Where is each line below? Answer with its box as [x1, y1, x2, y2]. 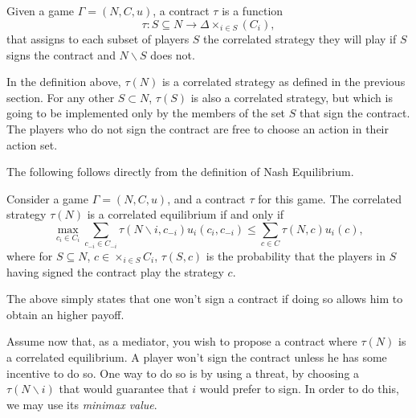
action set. [6, 136, 58, 153]
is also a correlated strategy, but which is [190, 88, 393, 105]
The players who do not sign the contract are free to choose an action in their [6, 121, 389, 137]
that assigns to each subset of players [6, 31, 190, 47]
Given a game [6, 2, 75, 18]
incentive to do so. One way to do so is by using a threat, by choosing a [6, 364, 360, 381]
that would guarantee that [59, 380, 189, 397]
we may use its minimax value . [6, 395, 157, 412]
